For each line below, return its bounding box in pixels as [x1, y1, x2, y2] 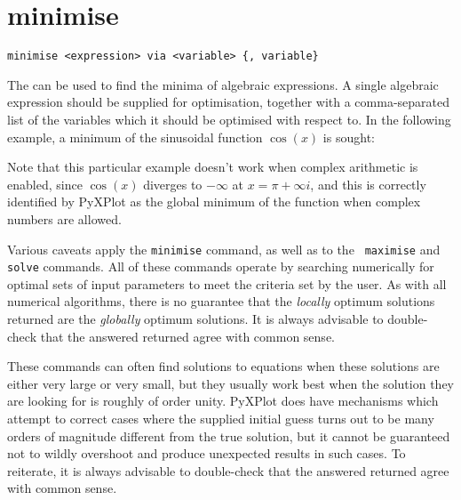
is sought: [322, 127, 375, 146]
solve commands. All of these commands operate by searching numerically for [7, 257, 434, 276]
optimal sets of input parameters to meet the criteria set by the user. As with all [7, 274, 447, 293]
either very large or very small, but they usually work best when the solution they [7, 374, 454, 392]
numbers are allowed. [7, 209, 122, 228]
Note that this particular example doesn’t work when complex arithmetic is [7, 157, 418, 176]
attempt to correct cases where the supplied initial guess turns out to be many [7, 409, 434, 427]
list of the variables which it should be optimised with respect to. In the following [7, 109, 451, 128]
